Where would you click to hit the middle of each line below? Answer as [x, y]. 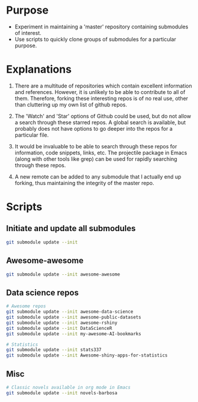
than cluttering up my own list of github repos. [71, 105]
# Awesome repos [26, 306]
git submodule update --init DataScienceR [59, 328]
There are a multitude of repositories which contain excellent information [103, 86]
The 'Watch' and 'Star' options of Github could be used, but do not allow [103, 116]
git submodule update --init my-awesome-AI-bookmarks [74, 334]
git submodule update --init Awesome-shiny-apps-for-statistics [87, 355]
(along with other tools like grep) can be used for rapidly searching [96, 159]
